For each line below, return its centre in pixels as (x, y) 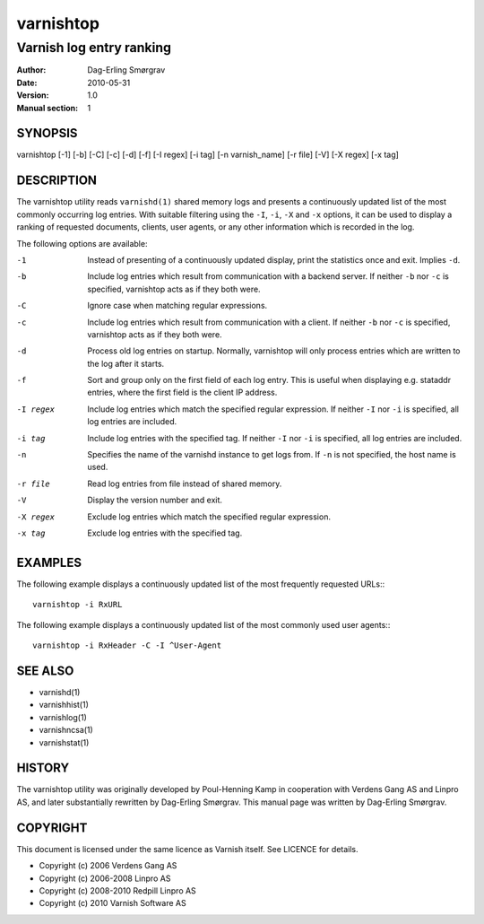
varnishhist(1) (64, 705)
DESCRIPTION (57, 181)
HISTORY (43, 768)
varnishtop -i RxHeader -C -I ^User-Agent (127, 645)
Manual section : (48, 108)
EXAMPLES (49, 562)
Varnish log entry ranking (94, 48)
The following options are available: (82, 243)
